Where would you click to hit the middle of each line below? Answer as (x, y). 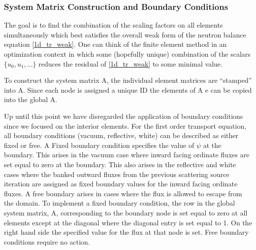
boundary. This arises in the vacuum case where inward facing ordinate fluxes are (127, 155)
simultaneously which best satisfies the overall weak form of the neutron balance (125, 34)
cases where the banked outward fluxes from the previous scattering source (117, 174)
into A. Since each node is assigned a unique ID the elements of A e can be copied (128, 89)
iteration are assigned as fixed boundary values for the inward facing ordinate (121, 184)
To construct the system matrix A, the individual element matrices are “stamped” (128, 80)
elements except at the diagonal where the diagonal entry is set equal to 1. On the (128, 222)
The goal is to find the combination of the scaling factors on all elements (113, 25)
